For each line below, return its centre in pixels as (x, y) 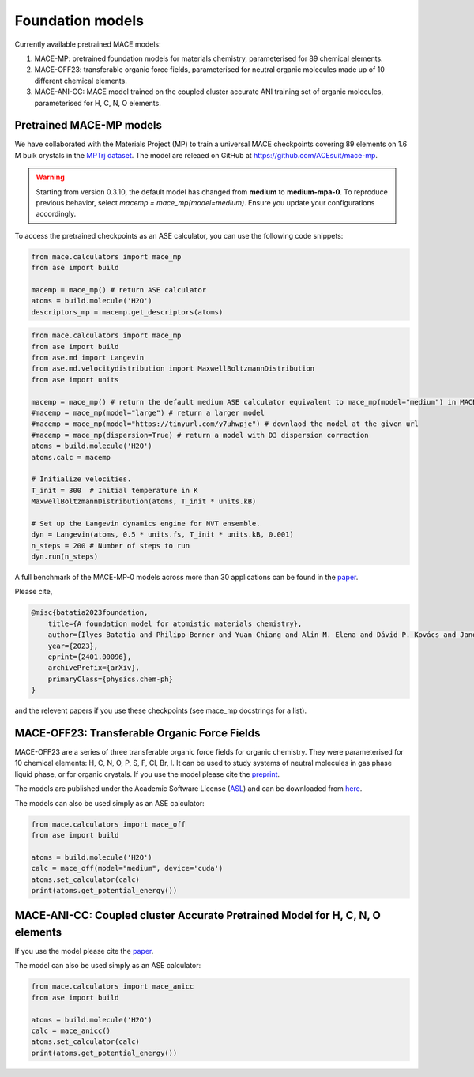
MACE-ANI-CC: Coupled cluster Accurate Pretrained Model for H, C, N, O (197, 915)
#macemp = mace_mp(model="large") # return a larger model (148, 413)
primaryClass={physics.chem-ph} (111, 679)
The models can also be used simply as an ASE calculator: (109, 803)
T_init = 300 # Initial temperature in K (115, 490)
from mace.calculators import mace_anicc (113, 987)
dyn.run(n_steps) (65, 557)
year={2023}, (73, 646)
